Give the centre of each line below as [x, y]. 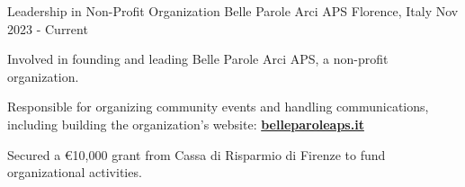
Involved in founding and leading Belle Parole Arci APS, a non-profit [198, 59]
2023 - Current [48, 28]
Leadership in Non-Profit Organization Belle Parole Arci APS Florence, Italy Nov [233, 11]
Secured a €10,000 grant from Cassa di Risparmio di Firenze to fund [197, 154]
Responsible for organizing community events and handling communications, [218, 107]
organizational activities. [75, 172]
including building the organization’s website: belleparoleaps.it [186, 124]
